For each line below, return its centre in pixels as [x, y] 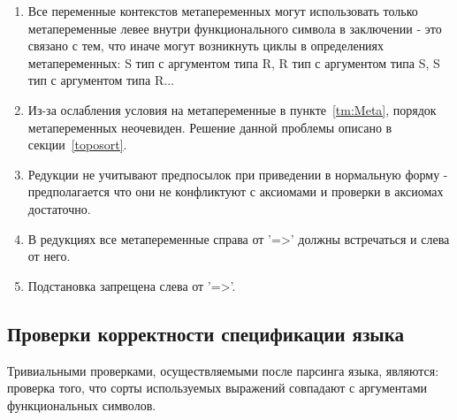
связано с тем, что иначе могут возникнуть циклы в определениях [206, 46]
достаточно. [59, 208]
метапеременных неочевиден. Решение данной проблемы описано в [210, 127]
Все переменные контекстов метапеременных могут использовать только [223, 11]
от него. [49, 256]
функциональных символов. [82, 405]
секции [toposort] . [77, 145]
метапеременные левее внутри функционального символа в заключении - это [235, 28]
